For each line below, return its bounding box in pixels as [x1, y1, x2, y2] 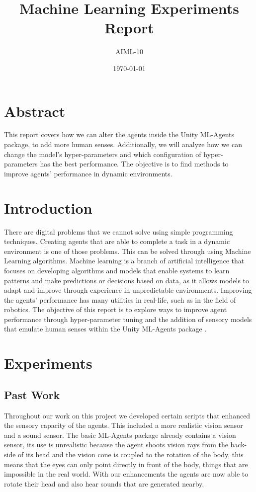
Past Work [4, 387, 60, 402]
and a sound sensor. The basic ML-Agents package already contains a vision [4, 429, 236, 440]
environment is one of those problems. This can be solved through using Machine [4, 246, 251, 256]
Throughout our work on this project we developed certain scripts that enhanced [4, 410, 251, 420]
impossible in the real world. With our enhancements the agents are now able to [4, 469, 249, 479]
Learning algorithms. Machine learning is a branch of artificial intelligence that [4, 255, 245, 266]
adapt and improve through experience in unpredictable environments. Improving [4, 285, 252, 295]
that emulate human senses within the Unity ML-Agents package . [4, 324, 207, 334]
